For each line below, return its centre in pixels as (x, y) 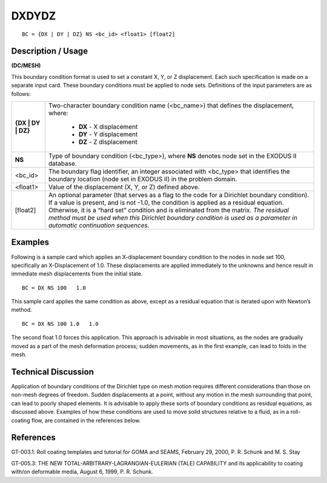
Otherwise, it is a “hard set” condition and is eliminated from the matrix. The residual (169, 211)
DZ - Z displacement (108, 142)
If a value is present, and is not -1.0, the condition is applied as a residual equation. (166, 203)
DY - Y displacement (108, 135)
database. (63, 164)
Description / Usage (49, 51)
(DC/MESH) (26, 66)
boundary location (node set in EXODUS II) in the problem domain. (143, 179)
